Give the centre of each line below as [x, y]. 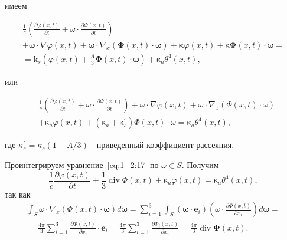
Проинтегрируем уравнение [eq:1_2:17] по [82, 164]
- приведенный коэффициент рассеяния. [163, 145]
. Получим [200, 164]
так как [18, 194]
